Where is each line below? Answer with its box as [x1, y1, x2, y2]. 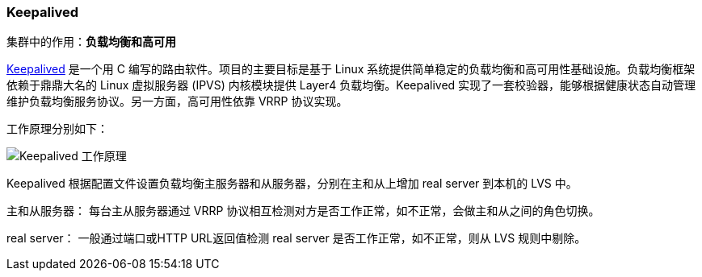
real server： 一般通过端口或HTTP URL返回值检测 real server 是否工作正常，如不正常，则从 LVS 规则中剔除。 [6, 231, 586, 246]
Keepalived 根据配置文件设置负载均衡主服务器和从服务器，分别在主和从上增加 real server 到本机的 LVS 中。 [6, 176, 578, 191]
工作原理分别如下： [6, 122, 108, 136]
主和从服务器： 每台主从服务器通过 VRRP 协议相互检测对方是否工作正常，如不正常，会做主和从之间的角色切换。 [6, 204, 600, 218]
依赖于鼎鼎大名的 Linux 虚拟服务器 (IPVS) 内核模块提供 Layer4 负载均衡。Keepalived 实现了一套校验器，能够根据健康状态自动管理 [6, 78, 696, 93]
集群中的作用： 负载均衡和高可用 [6, 35, 176, 49]
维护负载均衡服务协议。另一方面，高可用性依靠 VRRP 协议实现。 [6, 94, 348, 109]
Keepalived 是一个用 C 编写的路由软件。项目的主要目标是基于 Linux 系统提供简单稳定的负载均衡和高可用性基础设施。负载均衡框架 [6, 62, 696, 76]
